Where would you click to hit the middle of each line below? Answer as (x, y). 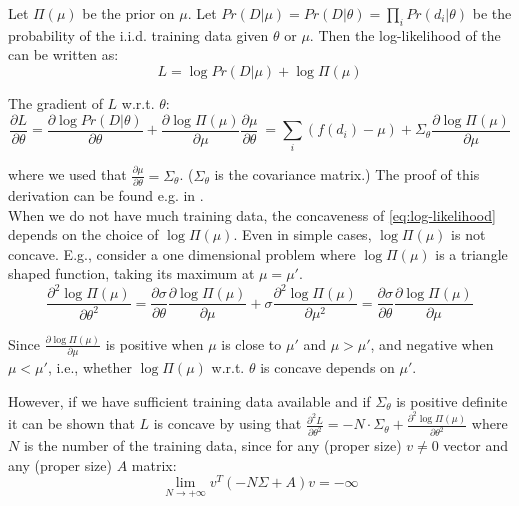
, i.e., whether (89, 367)
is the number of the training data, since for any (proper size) (212, 445)
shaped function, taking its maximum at (131, 273)
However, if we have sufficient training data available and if (189, 400)
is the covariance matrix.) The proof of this (347, 174)
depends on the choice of (83, 234)
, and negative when (432, 343)
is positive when (154, 343)
